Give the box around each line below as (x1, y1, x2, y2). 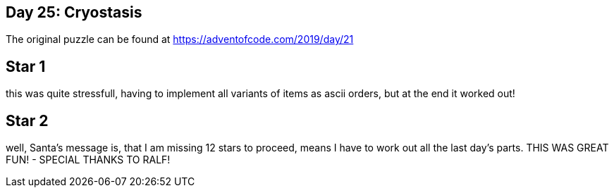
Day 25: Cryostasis (6, 4, 142, 21)
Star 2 (6, 111, 49, 130)
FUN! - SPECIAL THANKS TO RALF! (6, 154, 171, 166)
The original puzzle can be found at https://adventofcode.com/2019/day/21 (6, 33, 354, 46)
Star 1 (6, 57, 46, 75)
